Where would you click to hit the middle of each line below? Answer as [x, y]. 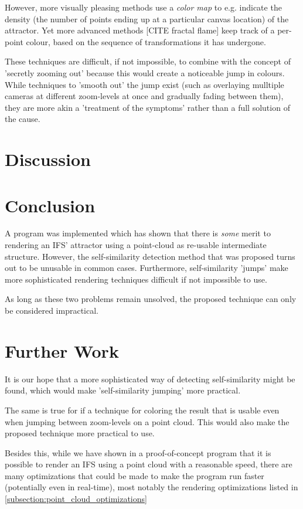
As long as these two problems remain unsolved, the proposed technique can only [151, 299]
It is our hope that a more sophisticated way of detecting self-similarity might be [150, 379]
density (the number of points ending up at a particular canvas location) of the [147, 18]
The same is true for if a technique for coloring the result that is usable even [142, 410]
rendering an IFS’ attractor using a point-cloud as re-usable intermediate [136, 245]
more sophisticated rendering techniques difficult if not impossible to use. [136, 279]
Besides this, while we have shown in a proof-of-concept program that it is [138, 452]
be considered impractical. [52, 310]
